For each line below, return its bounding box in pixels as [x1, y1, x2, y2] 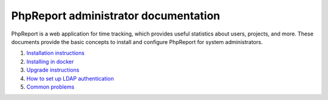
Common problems [26, 83, 75, 90]
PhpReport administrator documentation [11, 9, 220, 22]
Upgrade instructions [26, 66, 80, 73]
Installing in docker [26, 58, 74, 65]
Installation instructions [26, 49, 85, 57]
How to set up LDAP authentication [26, 75, 114, 82]
